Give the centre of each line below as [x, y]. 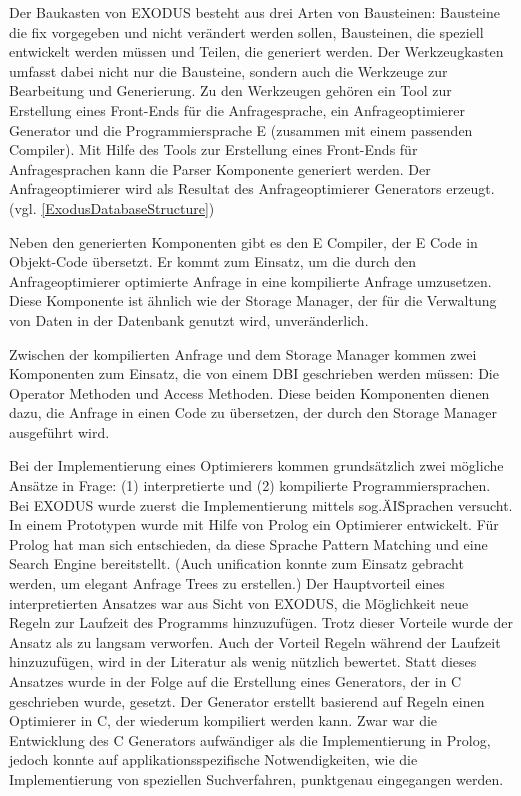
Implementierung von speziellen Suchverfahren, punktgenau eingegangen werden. [256, 778]
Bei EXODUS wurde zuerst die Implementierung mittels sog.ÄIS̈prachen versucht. [261, 504]
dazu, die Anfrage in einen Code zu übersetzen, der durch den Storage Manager [253, 412]
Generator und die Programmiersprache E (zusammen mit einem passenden [241, 129]
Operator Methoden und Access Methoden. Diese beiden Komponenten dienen [249, 392]
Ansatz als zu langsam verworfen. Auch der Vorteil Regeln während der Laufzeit [255, 641]
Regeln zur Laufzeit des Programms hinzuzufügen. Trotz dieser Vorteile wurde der [261, 622]
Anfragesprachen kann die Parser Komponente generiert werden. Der [220, 168]
